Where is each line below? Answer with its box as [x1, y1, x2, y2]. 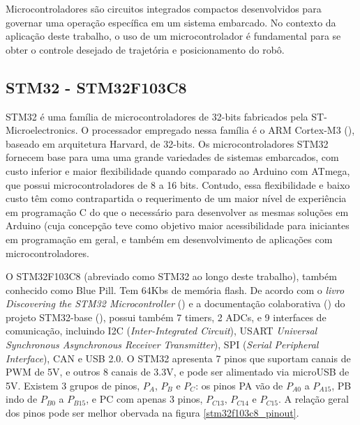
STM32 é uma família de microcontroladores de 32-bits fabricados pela [6, 109, 308, 123]
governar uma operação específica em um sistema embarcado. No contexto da [6, 15, 336, 29]
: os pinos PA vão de [195, 378, 283, 392]
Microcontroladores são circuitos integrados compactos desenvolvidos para [6, 1, 322, 15]
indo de [6, 392, 38, 406]
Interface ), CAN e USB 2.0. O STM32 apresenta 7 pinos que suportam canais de [6, 350, 351, 365]
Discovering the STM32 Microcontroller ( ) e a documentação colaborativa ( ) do [6, 296, 345, 311]
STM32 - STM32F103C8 [6, 76, 187, 98]
